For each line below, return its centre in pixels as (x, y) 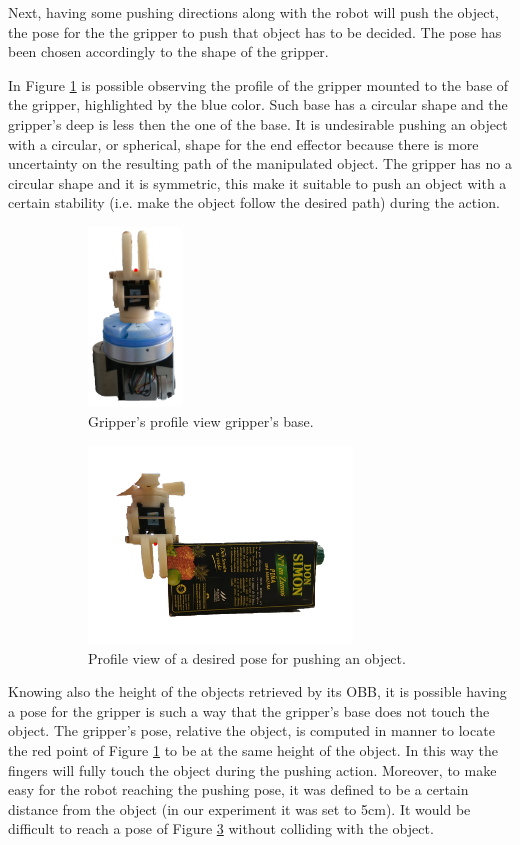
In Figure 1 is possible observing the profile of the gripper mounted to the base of (258, 84)
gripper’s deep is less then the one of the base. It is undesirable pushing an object (258, 123)
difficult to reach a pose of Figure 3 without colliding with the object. (221, 828)
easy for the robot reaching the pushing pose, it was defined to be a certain (238, 789)
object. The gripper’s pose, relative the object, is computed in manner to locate (251, 730)
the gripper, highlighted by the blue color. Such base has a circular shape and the (258, 104)
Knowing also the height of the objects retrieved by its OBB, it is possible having (257, 691)
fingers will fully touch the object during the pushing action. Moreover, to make (252, 769)
